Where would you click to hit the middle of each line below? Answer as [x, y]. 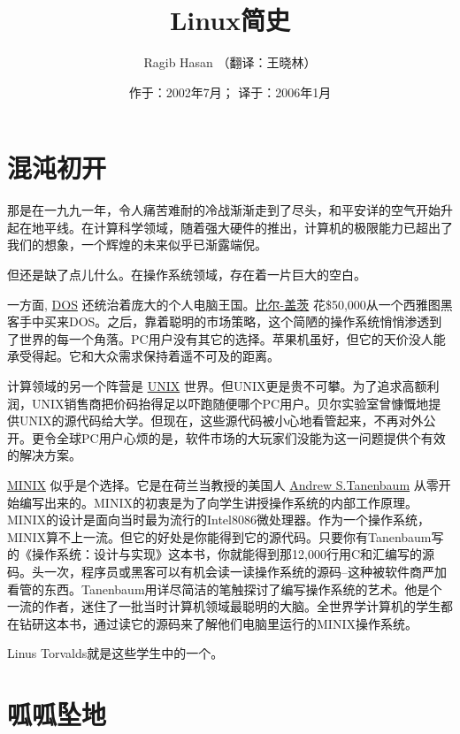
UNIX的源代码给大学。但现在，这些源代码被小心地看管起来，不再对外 [221, 421]
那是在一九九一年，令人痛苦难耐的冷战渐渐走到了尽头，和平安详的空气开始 [224, 210]
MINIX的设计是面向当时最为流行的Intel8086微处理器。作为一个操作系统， [218, 520]
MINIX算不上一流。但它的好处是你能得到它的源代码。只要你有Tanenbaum [219, 536]
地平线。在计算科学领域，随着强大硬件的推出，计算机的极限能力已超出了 [242, 227]
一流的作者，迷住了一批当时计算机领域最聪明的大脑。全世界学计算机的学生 [224, 606]
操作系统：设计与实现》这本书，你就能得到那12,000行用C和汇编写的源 [233, 554]
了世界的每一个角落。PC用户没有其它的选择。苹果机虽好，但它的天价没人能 [226, 338]
